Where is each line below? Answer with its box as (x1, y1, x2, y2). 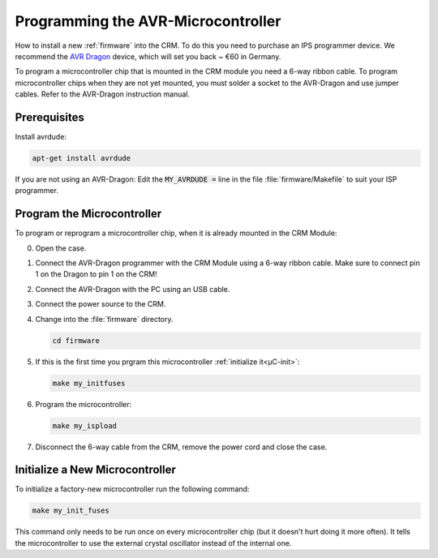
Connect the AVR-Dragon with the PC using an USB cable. (35, 284, 230, 294)
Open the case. (35, 243, 87, 253)
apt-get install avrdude (32, 154, 131, 162)
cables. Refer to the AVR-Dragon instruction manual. (15, 89, 191, 99)
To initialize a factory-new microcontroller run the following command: (15, 484, 250, 494)
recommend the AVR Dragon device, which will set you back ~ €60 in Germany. (15, 51, 281, 61)
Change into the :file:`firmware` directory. (35, 314, 174, 324)
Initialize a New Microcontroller (15, 463, 176, 477)
